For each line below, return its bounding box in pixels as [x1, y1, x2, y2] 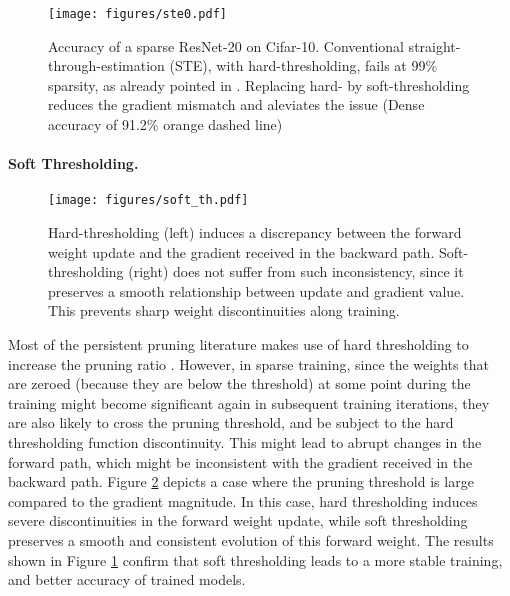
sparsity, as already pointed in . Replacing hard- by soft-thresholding [48, 74, 470, 95]
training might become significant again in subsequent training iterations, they [8, 392, 490, 413]
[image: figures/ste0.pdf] [48, 7, 227, 21]
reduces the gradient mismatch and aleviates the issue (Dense [48, 94, 425, 115]
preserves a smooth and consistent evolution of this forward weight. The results [8, 529, 494, 550]
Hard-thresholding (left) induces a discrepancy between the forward [48, 222, 462, 243]
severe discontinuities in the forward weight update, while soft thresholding [8, 510, 468, 531]
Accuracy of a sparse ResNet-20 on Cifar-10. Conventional [48, 35, 404, 56]
